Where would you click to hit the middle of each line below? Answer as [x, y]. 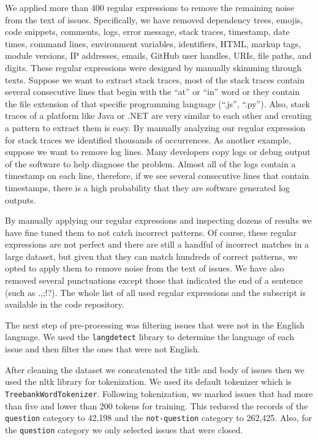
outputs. [21, 199]
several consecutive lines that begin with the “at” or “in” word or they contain [153, 92]
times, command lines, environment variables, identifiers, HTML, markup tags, [153, 43]
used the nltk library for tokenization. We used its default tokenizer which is [148, 381]
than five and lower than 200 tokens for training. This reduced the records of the [157, 405]
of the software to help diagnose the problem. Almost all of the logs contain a [150, 163]
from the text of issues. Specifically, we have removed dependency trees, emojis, [154, 19]
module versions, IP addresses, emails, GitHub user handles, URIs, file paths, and [158, 55]
